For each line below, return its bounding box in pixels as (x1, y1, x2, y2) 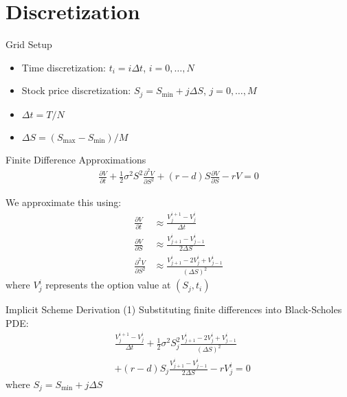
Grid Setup (5, 37, 52, 52)
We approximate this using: (5, 195, 122, 209)
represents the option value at (45, 277, 171, 292)
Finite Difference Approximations (5, 152, 146, 166)
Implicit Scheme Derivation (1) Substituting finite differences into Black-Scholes (5, 302, 342, 317)
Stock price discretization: (21, 83, 131, 98)
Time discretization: (21, 60, 107, 74)
